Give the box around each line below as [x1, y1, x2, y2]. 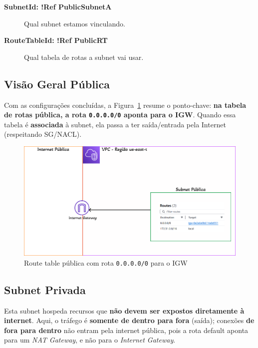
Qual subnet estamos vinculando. [24, 18, 125, 28]
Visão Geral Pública [4, 76, 110, 91]
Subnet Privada [4, 282, 86, 297]
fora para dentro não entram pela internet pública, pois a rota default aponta [4, 325, 249, 335]
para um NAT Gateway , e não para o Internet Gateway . [4, 335, 176, 345]
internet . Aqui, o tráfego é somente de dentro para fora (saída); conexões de [4, 315, 255, 326]
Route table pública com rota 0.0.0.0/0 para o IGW [24, 257, 188, 268]
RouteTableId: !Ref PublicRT [4, 35, 108, 45]
